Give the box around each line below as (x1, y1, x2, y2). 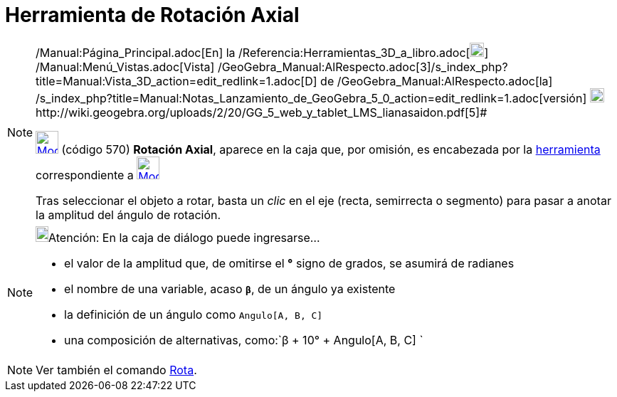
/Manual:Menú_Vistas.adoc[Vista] (36, 59, 215, 74)
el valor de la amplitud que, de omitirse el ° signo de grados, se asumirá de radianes (64, 255, 515, 270)
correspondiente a (36, 167, 134, 182)
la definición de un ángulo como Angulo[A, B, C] (64, 307, 323, 322)
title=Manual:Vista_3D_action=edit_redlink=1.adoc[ (36, 73, 305, 88)
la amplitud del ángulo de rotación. (36, 207, 221, 222)
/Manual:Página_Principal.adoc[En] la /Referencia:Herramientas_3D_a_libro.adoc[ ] (36, 45, 489, 60)
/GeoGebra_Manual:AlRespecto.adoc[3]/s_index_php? (217, 59, 508, 74)
